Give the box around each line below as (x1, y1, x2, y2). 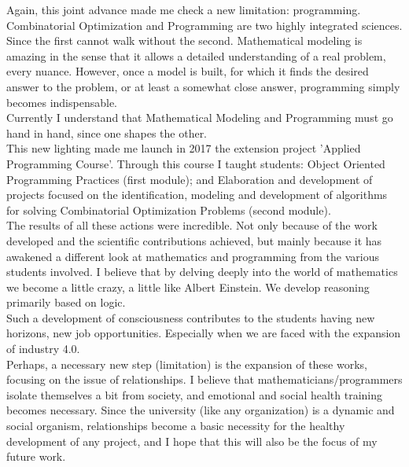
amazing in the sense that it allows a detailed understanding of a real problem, (6, 47, 386, 64)
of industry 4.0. (6, 340, 80, 357)
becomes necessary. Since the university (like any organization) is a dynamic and (6, 402, 395, 418)
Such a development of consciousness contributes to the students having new (6, 309, 375, 325)
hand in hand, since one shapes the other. (6, 124, 208, 141)
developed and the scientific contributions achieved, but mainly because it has (6, 232, 382, 248)
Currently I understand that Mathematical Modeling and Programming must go (6, 109, 393, 126)
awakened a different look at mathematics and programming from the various (6, 248, 379, 264)
